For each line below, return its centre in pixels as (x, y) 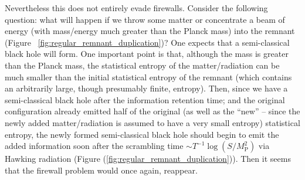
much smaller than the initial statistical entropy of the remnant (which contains (148, 77)
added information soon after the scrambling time (94, 146)
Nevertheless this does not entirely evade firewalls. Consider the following (136, 8)
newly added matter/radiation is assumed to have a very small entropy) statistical (152, 122)
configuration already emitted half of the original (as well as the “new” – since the (152, 111)
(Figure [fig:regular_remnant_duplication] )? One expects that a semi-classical (147, 42)
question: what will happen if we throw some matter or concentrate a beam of (145, 19)
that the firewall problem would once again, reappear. (101, 170)
